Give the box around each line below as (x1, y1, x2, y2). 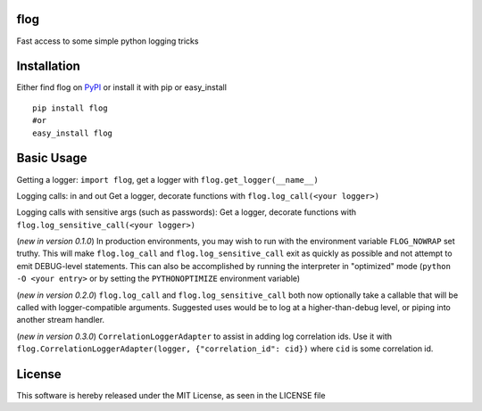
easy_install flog (32, 127, 113, 138)
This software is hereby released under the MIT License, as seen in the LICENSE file (16, 390, 326, 401)
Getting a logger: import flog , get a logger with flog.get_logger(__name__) (16, 174, 319, 185)
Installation (16, 59, 80, 74)
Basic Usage (16, 151, 87, 166)
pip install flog (32, 103, 108, 113)
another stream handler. (16, 315, 105, 325)
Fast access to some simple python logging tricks (16, 36, 199, 46)
